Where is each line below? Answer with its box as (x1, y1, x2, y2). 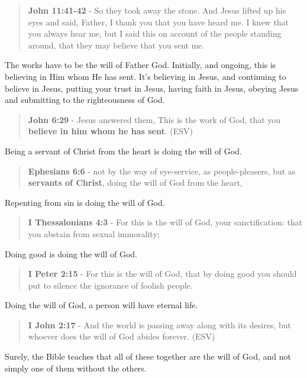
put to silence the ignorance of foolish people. (28, 279, 193, 291)
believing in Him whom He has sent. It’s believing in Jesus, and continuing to (5, 70, 286, 82)
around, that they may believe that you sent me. (28, 38, 205, 51)
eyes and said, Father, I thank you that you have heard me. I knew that (28, 15, 289, 28)
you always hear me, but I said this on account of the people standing (28, 27, 282, 40)
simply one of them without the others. (5, 361, 147, 374)
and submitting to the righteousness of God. (5, 93, 165, 106)
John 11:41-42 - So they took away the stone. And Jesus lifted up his (28, 4, 286, 16)
